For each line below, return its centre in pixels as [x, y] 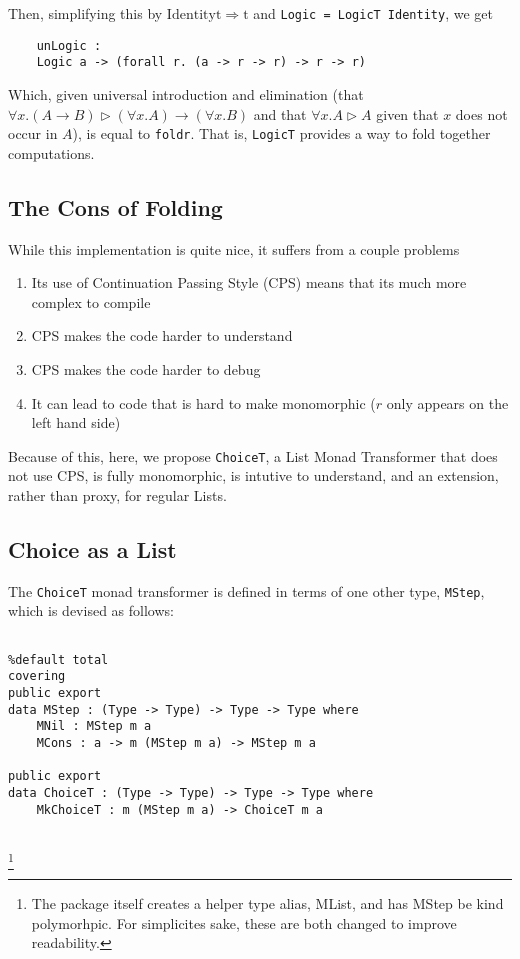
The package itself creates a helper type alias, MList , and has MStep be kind [267, 903]
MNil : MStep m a [94, 726]
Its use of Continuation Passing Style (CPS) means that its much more [249, 282]
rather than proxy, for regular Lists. [117, 495]
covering [37, 676]
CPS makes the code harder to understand [162, 335]
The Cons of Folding [115, 206]
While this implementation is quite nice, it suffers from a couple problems [234, 248]
